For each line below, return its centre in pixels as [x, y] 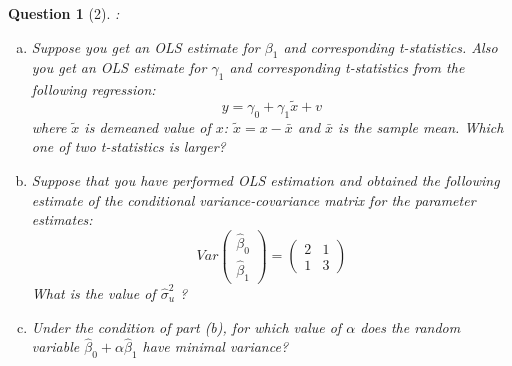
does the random [410, 326]
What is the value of [93, 292]
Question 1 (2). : [64, 13]
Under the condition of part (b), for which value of [186, 326]
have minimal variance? [215, 346]
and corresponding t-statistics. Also [390, 46]
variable [55, 346]
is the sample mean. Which [421, 126]
